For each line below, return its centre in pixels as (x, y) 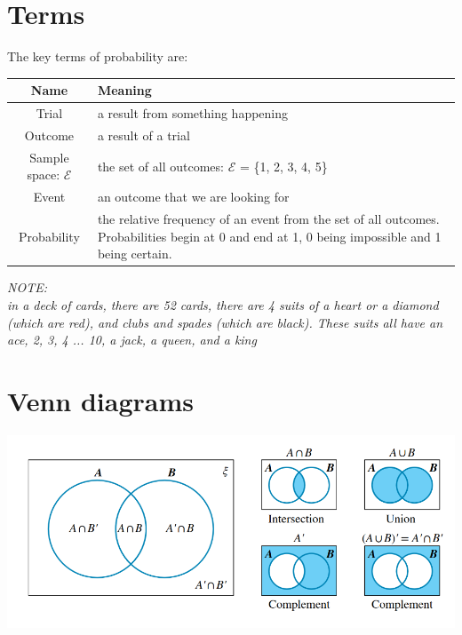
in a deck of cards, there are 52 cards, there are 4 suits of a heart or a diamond (223, 304)
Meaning (124, 90)
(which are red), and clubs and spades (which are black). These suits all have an (225, 322)
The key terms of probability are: (98, 56)
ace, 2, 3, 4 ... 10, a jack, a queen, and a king (132, 340)
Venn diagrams (100, 400)
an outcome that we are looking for (193, 197)
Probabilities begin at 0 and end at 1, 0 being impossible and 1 (269, 236)
